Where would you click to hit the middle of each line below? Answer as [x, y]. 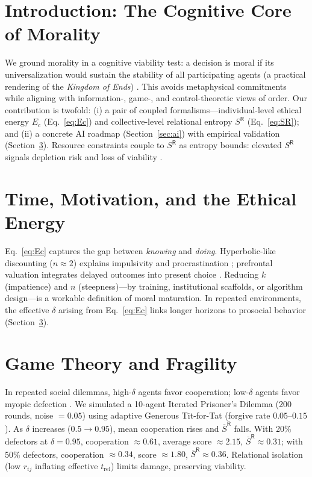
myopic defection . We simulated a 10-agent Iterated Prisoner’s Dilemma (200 [148, 403]
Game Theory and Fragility [121, 363]
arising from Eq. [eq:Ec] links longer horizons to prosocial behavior [182, 309]
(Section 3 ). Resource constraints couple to [85, 145]
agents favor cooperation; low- [194, 392]
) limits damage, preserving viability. [178, 465]
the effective [27, 309]
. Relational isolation [264, 454]
